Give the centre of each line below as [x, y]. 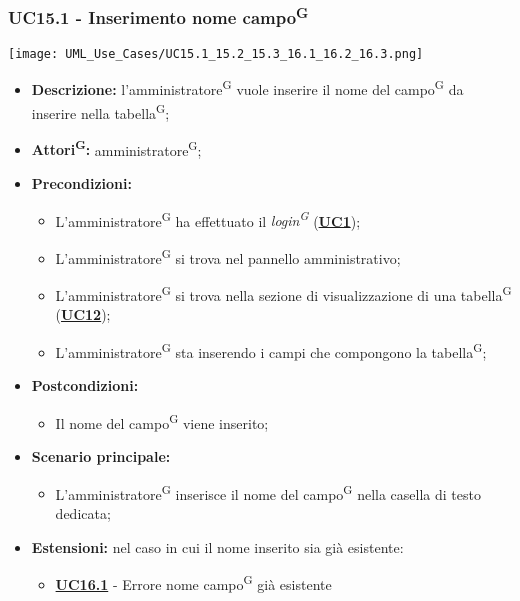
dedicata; [83, 512]
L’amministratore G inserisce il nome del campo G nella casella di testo [268, 492]
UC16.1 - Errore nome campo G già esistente [193, 582]
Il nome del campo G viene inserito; [162, 421]
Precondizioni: [81, 183]
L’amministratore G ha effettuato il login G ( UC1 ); [208, 219]
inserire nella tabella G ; [100, 111]
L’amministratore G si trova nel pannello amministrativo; [228, 256]
